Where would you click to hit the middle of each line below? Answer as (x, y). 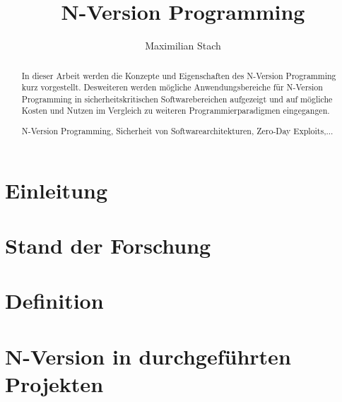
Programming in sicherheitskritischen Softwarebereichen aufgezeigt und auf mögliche (177, 99)
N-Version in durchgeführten (148, 356)
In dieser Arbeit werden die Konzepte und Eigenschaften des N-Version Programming (179, 75)
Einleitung (57, 190)
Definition (54, 301)
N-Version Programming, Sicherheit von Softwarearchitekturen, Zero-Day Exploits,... (177, 131)
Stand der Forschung (108, 246)
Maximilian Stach (183, 46)
